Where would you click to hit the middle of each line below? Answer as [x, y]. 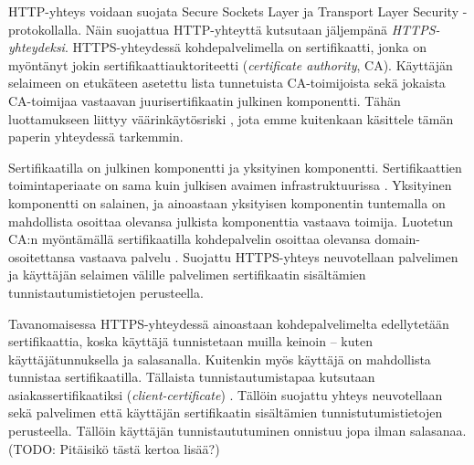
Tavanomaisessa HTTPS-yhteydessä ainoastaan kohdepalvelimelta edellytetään [229, 323]
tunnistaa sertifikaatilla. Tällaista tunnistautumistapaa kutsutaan [192, 377]
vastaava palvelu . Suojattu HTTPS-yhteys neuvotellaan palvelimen [269, 256]
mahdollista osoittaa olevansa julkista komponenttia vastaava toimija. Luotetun [231, 221]
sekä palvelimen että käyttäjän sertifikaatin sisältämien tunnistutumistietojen [226, 412]
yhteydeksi [37, 47]
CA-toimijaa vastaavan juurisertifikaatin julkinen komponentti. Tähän [205, 100]
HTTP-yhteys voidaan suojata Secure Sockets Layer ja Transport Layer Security [234, 11]
